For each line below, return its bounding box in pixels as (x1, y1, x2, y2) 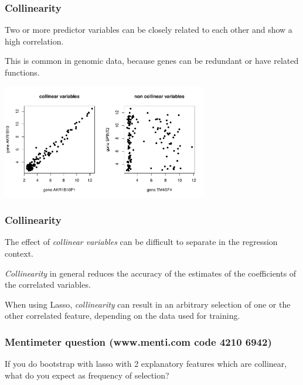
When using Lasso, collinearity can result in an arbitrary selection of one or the (5, 298, 291, 310)
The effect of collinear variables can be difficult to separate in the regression (5, 236, 278, 248)
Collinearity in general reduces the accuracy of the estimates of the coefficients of (5, 267, 297, 279)
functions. (5, 66, 40, 78)
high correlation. (5, 35, 64, 47)
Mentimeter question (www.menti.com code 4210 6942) (5, 334, 272, 349)
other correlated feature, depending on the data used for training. (5, 309, 240, 322)
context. (5, 247, 33, 259)
